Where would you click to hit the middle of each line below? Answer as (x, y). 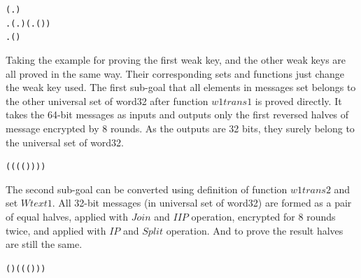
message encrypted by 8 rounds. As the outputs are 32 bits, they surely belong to (180, 128)
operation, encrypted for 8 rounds (263, 216)
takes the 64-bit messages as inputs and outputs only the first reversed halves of (177, 114)
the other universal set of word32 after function (107, 100)
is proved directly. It (298, 100)
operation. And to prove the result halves (255, 230)
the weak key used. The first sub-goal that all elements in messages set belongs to (181, 87)
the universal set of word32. (65, 142)
